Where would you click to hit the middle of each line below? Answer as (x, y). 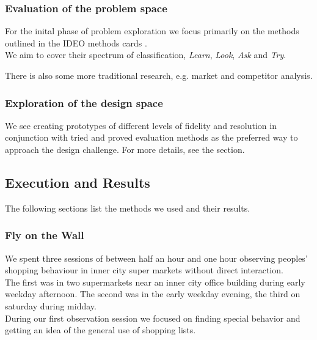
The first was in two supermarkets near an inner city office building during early (155, 282)
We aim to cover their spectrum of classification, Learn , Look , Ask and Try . (146, 55)
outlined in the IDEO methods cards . (76, 42)
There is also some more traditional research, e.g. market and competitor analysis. (159, 75)
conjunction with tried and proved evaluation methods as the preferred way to (151, 137)
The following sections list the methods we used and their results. (128, 208)
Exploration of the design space (84, 102)
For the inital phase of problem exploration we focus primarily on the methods (152, 31)
